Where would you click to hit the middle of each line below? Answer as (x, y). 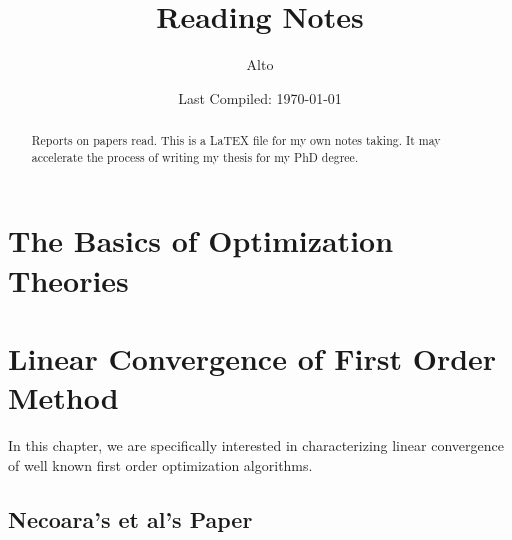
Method (63, 397)
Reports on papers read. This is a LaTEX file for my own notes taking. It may (236, 140)
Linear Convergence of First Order (252, 357)
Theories (68, 279)
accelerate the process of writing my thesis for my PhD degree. (195, 156)
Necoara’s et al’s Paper (130, 518)
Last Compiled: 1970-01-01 (260, 97)
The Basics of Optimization (201, 240)
